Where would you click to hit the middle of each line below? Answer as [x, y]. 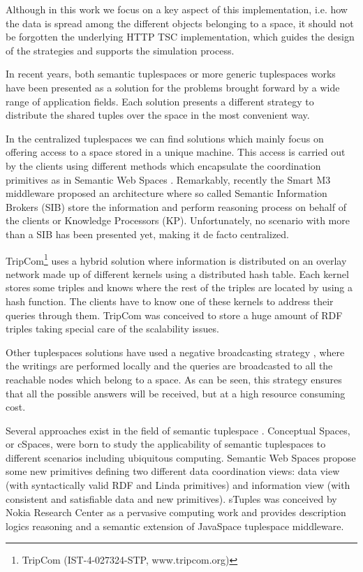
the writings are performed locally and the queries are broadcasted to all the [169, 366]
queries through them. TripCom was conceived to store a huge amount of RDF [174, 315]
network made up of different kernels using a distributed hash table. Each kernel [177, 273]
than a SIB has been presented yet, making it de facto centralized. [148, 234]
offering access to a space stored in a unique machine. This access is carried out [176, 152]
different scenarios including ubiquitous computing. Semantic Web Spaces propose [181, 457]
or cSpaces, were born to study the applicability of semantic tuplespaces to [166, 444]
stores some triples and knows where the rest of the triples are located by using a [179, 287]
